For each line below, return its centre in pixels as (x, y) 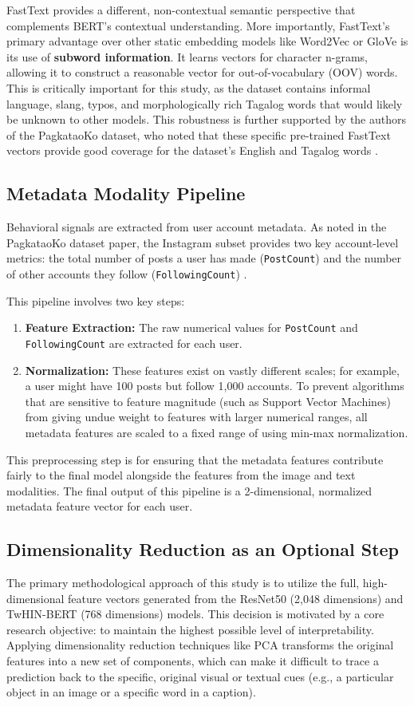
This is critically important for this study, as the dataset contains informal (189, 87)
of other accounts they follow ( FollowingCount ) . (127, 273)
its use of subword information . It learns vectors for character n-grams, (187, 56)
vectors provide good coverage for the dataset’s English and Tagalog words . (192, 150)
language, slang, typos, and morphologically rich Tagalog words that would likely (205, 103)
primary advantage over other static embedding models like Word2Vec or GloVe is (207, 41)
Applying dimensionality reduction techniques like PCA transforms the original (200, 645)
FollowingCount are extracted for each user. (134, 343)
